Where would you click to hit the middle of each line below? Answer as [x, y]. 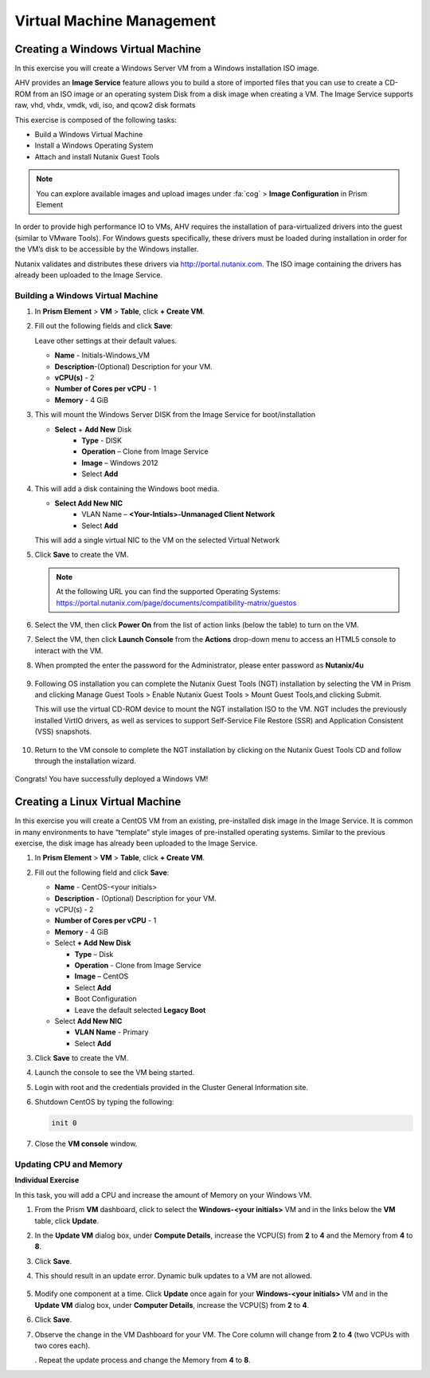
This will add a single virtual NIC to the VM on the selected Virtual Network [157, 540]
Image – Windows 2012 [120, 463]
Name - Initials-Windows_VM [102, 356]
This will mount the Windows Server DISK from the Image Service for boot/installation [175, 415]
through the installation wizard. [86, 761]
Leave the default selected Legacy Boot [140, 1010]
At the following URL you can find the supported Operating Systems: [168, 592]
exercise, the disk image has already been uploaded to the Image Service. [136, 843]
